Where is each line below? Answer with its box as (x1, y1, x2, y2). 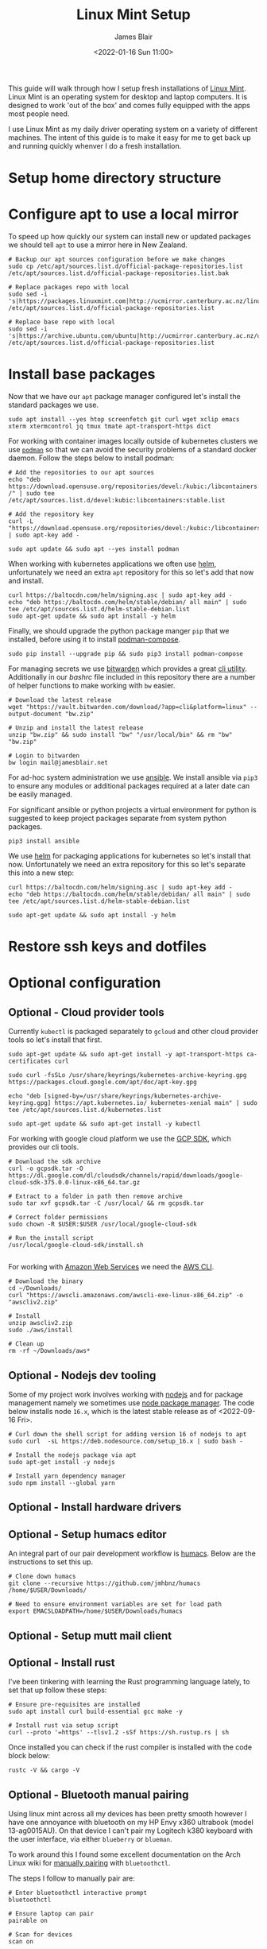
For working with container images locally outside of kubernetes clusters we (8, 436, 258, 446)
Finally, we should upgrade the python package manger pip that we (8, 626, 230, 635)
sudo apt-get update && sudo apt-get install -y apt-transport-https (8, 1051, 244, 1059)
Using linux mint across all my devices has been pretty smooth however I (8, 1809, 248, 1819)
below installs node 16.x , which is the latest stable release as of (8, 1407, 217, 1416)
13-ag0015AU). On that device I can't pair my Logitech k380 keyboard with (8, 1826, 253, 1835)
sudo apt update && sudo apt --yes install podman (8, 545, 180, 553)
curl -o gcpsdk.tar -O (8, 1164, 83, 1173)
